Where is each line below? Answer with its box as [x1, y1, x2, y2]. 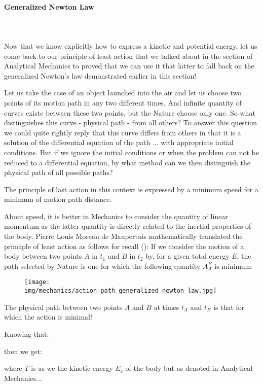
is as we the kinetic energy [31, 363, 113, 373]
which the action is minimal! [4, 311, 92, 322]
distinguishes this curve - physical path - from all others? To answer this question [4, 117, 257, 128]
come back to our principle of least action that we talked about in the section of [4, 50, 253, 61]
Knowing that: [4, 328, 49, 339]
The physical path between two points [4, 301, 123, 312]
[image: [24, 278, 50, 286]
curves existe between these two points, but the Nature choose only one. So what [4, 107, 255, 118]
